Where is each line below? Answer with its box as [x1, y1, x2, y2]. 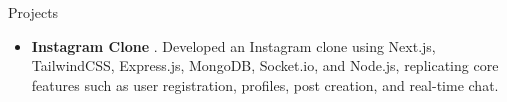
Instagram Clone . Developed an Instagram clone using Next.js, [31, 35, 436, 56]
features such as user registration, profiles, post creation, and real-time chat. [31, 74, 499, 95]
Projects [8, 2, 59, 22]
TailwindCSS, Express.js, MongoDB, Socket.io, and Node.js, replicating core [31, 55, 499, 76]
